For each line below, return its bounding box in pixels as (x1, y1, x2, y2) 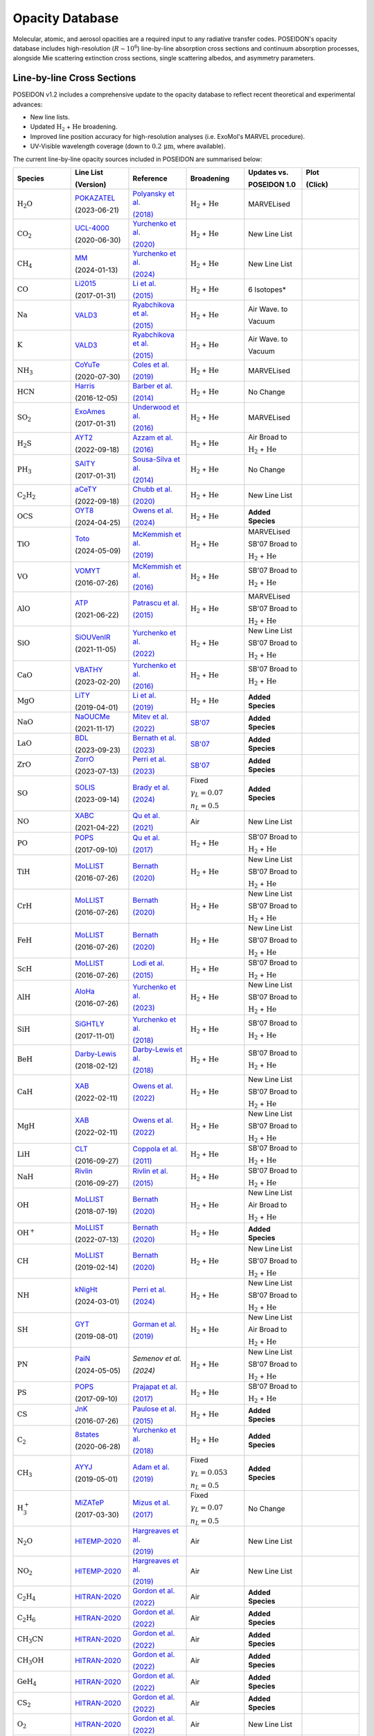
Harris (75, 381, 95, 390)
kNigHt (75, 1285, 98, 1294)
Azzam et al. (132, 433, 173, 442)
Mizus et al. (132, 1497, 170, 1507)
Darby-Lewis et (132, 1044, 183, 1054)
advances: (12, 100, 43, 108)
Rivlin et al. (132, 1167, 169, 1176)
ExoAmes (75, 406, 106, 416)
